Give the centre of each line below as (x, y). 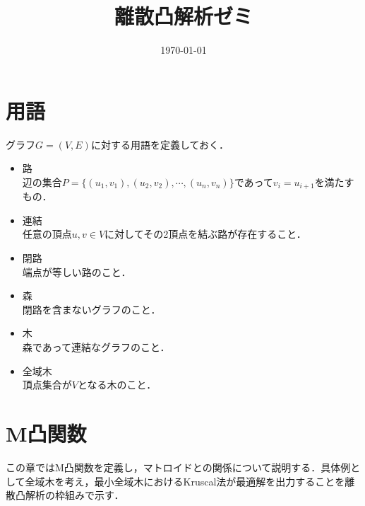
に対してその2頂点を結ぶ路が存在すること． (205, 234)
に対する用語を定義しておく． (160, 144)
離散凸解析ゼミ (183, 16)
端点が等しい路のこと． (77, 271)
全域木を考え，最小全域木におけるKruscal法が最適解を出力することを (185, 481)
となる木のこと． (117, 385)
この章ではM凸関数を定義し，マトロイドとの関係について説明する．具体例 (178, 467)
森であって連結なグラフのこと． (96, 347)
